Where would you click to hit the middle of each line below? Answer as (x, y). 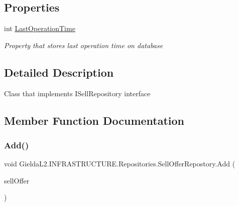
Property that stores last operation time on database (84, 45)
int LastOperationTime (40, 28)
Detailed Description (59, 72)
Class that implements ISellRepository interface (77, 93)
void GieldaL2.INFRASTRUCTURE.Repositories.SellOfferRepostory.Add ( (120, 164)
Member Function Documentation (94, 120)
